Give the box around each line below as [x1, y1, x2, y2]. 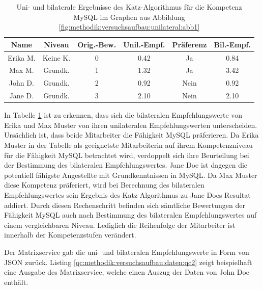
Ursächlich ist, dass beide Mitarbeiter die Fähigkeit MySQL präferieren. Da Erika [4, 129, 259, 140]
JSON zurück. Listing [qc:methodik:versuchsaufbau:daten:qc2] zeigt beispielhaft [4, 256, 252, 267]
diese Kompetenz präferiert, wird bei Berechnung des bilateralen [4, 179, 204, 190]
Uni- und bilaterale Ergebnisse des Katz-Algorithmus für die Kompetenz [16, 2, 242, 12]
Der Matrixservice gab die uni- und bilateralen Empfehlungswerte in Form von [4, 246, 249, 257]
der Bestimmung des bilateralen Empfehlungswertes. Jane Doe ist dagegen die [4, 160, 248, 170]
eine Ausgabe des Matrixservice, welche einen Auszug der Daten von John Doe [4, 267, 250, 277]
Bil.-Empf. [214, 39, 251, 49]
